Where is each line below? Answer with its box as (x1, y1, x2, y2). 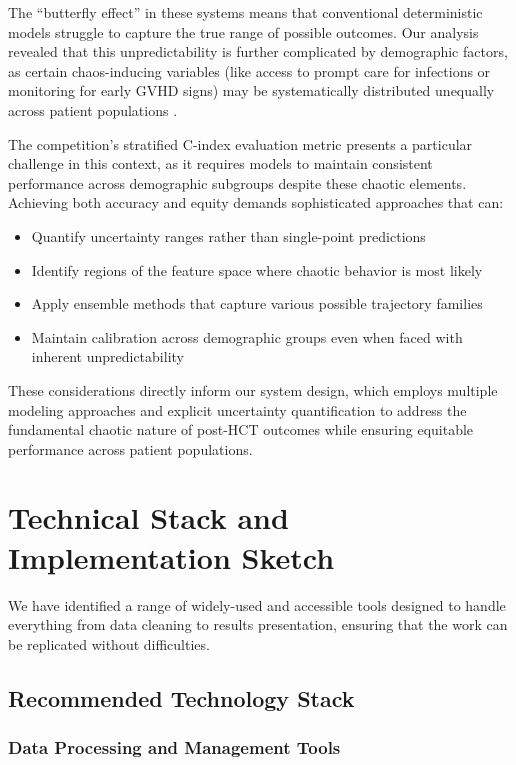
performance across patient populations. (8, 438, 253, 459)
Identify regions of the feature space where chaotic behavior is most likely (31, 259, 483, 280)
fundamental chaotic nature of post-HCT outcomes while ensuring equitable (8, 419, 474, 440)
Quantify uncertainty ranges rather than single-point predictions (31, 225, 426, 246)
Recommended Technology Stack (8, 682, 355, 713)
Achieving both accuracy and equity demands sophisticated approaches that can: (8, 192, 504, 213)
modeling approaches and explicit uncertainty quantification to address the (8, 399, 467, 420)
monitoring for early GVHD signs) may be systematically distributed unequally (8, 80, 495, 101)
